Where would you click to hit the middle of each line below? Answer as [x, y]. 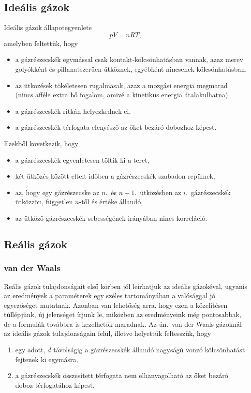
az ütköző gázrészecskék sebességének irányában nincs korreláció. [111, 218]
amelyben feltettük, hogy [41, 43]
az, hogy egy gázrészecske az [57, 192]
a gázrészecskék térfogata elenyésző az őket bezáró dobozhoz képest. [116, 127]
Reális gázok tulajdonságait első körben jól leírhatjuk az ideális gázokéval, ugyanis [126, 286]
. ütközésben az [158, 192]
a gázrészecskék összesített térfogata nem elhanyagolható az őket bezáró [122, 375]
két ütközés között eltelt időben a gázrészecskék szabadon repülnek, [115, 176]
